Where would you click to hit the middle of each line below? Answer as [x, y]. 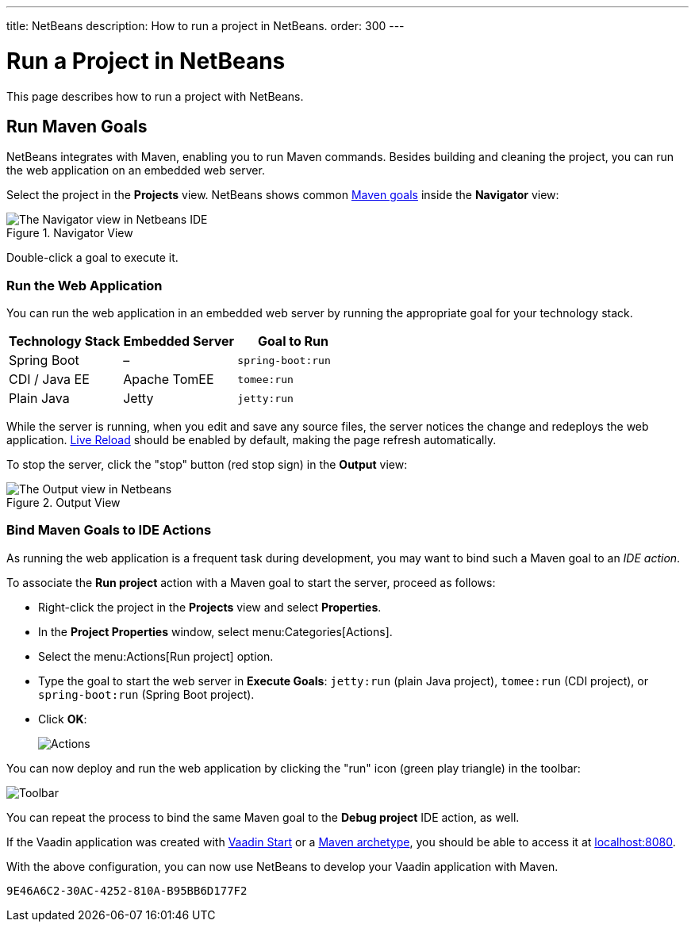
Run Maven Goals [77, 126]
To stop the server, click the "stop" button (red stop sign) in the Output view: [207, 465]
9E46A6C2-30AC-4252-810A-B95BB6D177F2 [127, 890]
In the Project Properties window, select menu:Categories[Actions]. [215, 631]
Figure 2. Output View [63, 503]
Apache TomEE [169, 380]
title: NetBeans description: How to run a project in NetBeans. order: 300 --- [205, 26]
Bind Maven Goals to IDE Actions [109, 530]
